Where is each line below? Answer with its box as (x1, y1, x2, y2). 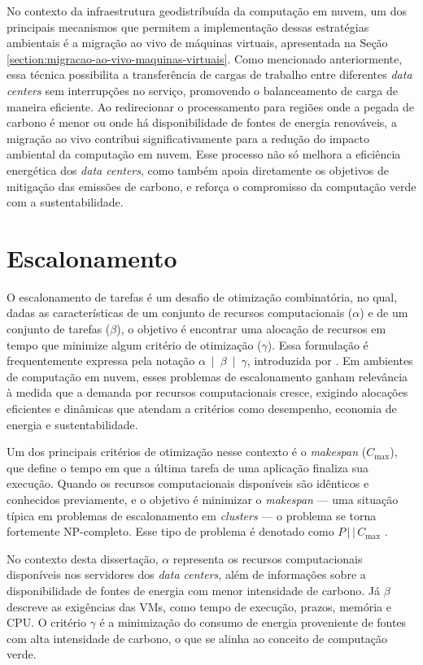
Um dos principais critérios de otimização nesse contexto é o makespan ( (7, 443, 367, 460)
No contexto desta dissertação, (7, 550, 159, 567)
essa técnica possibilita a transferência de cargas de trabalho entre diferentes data (7, 66, 412, 83)
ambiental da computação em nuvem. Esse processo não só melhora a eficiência (7, 146, 401, 163)
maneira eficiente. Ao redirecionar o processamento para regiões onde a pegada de (7, 98, 414, 115)
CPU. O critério (7, 614, 86, 631)
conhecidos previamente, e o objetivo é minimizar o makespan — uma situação (7, 490, 399, 507)
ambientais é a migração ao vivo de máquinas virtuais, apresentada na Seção (7, 34, 388, 51)
